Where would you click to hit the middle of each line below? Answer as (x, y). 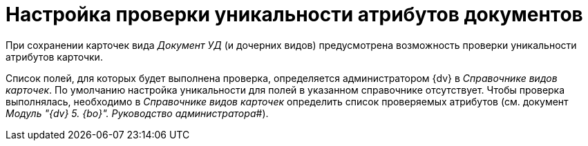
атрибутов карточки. (54, 56)
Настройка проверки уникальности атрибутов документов (294, 14)
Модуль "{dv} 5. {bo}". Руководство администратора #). (137, 113)
